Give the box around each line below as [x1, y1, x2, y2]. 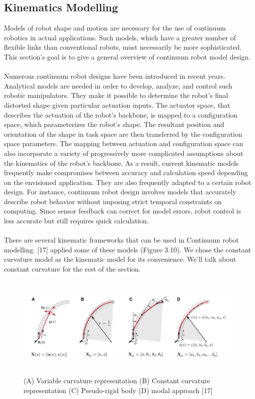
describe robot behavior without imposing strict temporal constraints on [4, 196, 222, 206]
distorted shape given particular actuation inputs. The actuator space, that [4, 99, 230, 110]
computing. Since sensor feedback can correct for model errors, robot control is [4, 206, 241, 216]
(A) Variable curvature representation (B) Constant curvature [24, 375, 210, 386]
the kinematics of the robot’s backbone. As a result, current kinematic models [4, 157, 239, 168]
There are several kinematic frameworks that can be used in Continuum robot [4, 235, 239, 245]
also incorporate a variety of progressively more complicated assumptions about [4, 148, 244, 158]
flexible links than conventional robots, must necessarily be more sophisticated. [4, 42, 242, 52]
